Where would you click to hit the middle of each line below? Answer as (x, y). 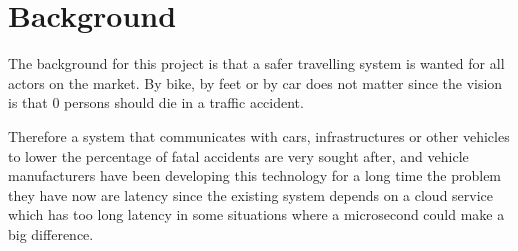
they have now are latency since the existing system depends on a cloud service (251, 194)
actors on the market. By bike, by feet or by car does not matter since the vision (255, 82)
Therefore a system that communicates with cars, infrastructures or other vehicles (259, 135)
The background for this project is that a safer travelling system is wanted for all (256, 63)
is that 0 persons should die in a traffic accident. (156, 102)
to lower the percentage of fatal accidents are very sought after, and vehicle (238, 155)
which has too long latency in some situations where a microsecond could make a (256, 214)
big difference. (51, 233)
